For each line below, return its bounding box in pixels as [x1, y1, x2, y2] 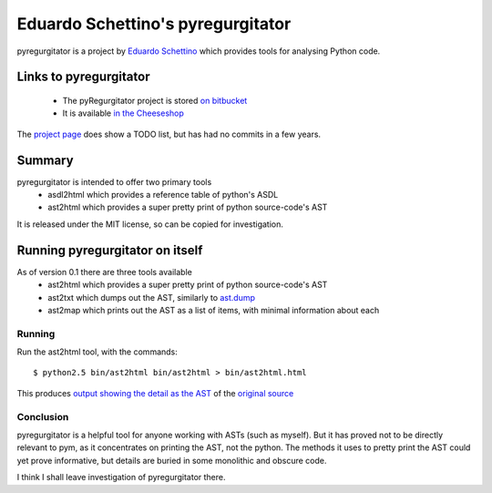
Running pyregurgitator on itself [16, 242, 203, 258]
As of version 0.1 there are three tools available [16, 266, 193, 277]
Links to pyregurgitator [16, 69, 150, 85]
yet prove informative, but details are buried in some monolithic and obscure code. [16, 455, 327, 466]
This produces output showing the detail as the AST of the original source [16, 387, 294, 398]
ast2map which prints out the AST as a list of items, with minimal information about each [47, 304, 380, 315]
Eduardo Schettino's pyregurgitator [16, 14, 292, 34]
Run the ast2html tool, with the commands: [16, 346, 178, 357]
